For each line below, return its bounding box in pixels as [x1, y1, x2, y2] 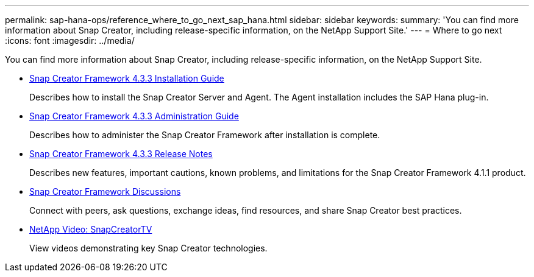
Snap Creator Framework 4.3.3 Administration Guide [29, 111, 239, 121]
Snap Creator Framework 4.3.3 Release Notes [29, 149, 213, 159]
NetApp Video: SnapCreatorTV [29, 224, 152, 234]
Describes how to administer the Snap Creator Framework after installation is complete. [29, 130, 380, 140]
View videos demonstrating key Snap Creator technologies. [29, 243, 268, 253]
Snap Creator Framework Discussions [29, 186, 181, 197]
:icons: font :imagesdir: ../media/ [5, 35, 135, 46]
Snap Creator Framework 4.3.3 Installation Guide [29, 73, 224, 83]
